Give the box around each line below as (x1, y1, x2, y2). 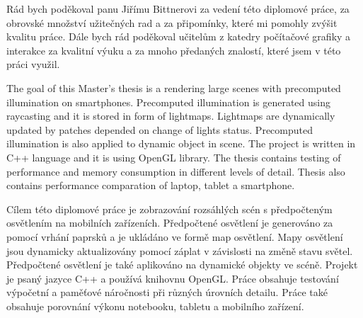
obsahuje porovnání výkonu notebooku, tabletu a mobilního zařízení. (6, 298, 304, 313)
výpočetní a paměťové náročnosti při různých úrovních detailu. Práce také (6, 285, 328, 300)
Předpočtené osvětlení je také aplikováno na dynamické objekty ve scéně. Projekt (6, 257, 358, 272)
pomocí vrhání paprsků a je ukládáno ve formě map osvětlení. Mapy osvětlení (6, 229, 343, 244)
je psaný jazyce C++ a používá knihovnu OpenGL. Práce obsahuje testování (6, 271, 339, 285)
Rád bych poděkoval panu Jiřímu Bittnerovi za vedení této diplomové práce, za (6, 1, 350, 16)
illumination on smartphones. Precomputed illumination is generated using (6, 94, 331, 109)
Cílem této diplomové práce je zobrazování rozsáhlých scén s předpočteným (6, 201, 333, 216)
